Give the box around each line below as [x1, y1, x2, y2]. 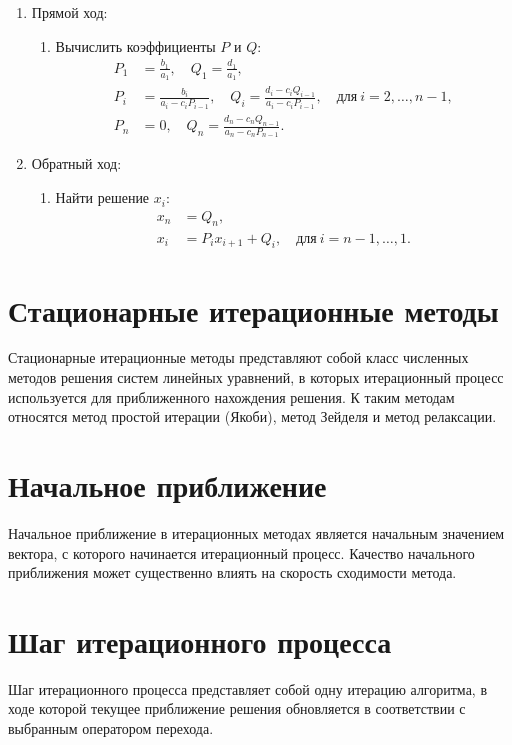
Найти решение [55, 187, 150, 208]
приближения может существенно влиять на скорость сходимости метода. [8, 562, 457, 583]
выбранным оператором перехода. [8, 718, 214, 739]
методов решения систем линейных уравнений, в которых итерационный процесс [8, 367, 504, 388]
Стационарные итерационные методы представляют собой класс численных [8, 347, 469, 368]
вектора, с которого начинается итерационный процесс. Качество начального [8, 542, 475, 563]
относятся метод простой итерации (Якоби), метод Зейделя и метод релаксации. [8, 406, 497, 427]
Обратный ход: [31, 153, 122, 174]
